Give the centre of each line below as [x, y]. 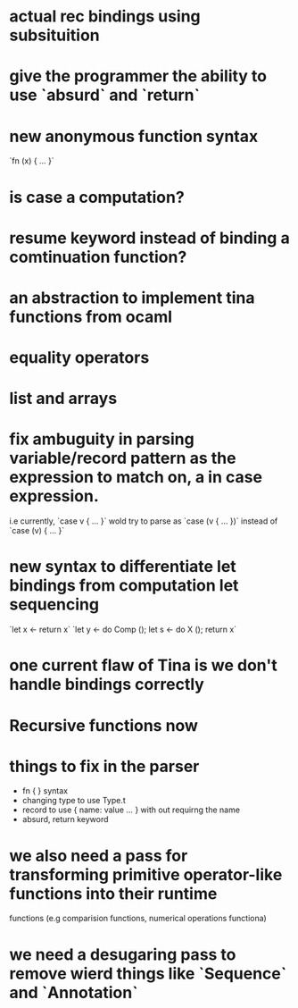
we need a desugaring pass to [123, 954]
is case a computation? [97, 197]
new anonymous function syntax [134, 136]
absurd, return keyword [65, 819]
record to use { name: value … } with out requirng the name [131, 810]
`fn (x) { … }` [32, 161]
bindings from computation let [124, 586]
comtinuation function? [98, 257]
